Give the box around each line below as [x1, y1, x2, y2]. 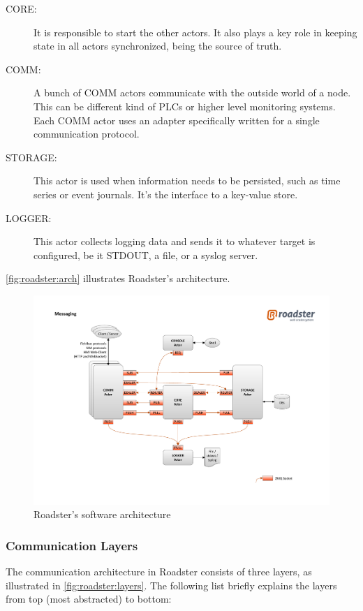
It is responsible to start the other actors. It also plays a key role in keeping [34, 24, 357, 39]
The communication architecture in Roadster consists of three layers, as [6, 564, 312, 578]
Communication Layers [6, 536, 138, 554]
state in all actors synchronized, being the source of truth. [34, 38, 282, 53]
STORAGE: [6, 149, 57, 164]
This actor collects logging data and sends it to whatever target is [34, 234, 316, 249]
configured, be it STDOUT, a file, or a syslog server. [34, 247, 258, 262]
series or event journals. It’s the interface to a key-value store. [34, 186, 298, 201]
